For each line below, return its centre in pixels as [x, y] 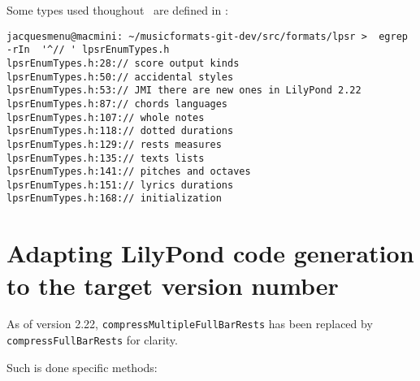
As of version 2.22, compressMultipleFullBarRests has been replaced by [190, 324]
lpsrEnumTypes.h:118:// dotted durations [120, 131]
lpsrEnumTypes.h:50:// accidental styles [120, 77]
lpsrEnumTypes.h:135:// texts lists [106, 158]
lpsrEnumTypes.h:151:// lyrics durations [120, 185]
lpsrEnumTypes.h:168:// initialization [114, 199]
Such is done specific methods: [82, 367]
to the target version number [173, 285]
